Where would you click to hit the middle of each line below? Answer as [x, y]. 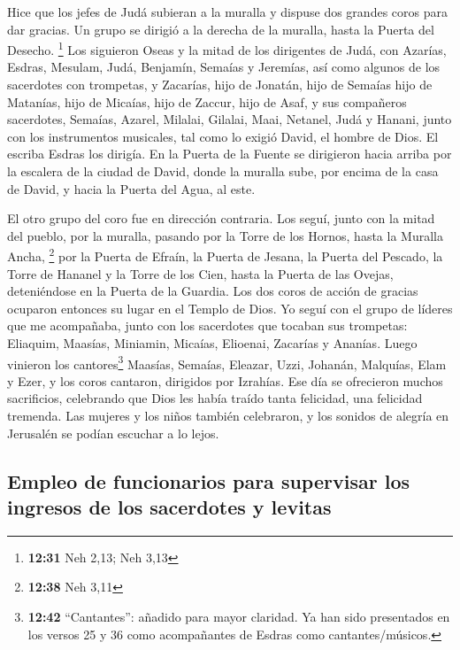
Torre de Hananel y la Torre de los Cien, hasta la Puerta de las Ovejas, [200, 273]
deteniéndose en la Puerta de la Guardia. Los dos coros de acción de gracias [213, 291]
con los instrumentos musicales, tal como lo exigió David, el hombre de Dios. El [223, 136]
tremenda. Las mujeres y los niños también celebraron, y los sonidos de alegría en [228, 416]
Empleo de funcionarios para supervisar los [208, 480]
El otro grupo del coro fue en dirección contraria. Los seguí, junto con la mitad [221, 218]
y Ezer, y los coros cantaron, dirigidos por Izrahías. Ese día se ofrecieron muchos [225, 380]
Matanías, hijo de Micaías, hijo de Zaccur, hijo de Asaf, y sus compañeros [207, 101]
